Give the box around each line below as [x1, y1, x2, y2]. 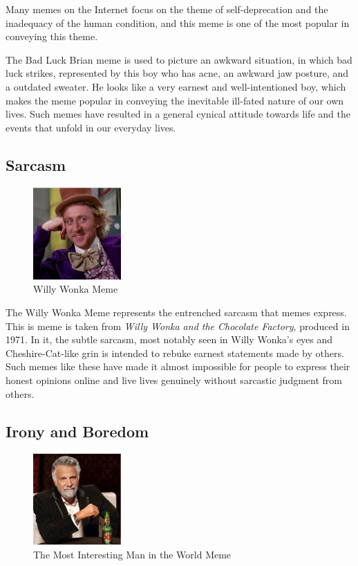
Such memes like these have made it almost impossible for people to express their [6, 359, 350, 374]
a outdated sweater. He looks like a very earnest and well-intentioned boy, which [6, 79, 346, 93]
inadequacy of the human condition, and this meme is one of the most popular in [6, 15, 350, 30]
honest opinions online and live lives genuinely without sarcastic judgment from [6, 372, 342, 387]
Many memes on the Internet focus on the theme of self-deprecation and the [6, 2, 328, 16]
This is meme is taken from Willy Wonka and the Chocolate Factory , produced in [6, 318, 350, 333]
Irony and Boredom [6, 420, 149, 441]
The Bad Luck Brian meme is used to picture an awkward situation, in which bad [6, 52, 352, 66]
